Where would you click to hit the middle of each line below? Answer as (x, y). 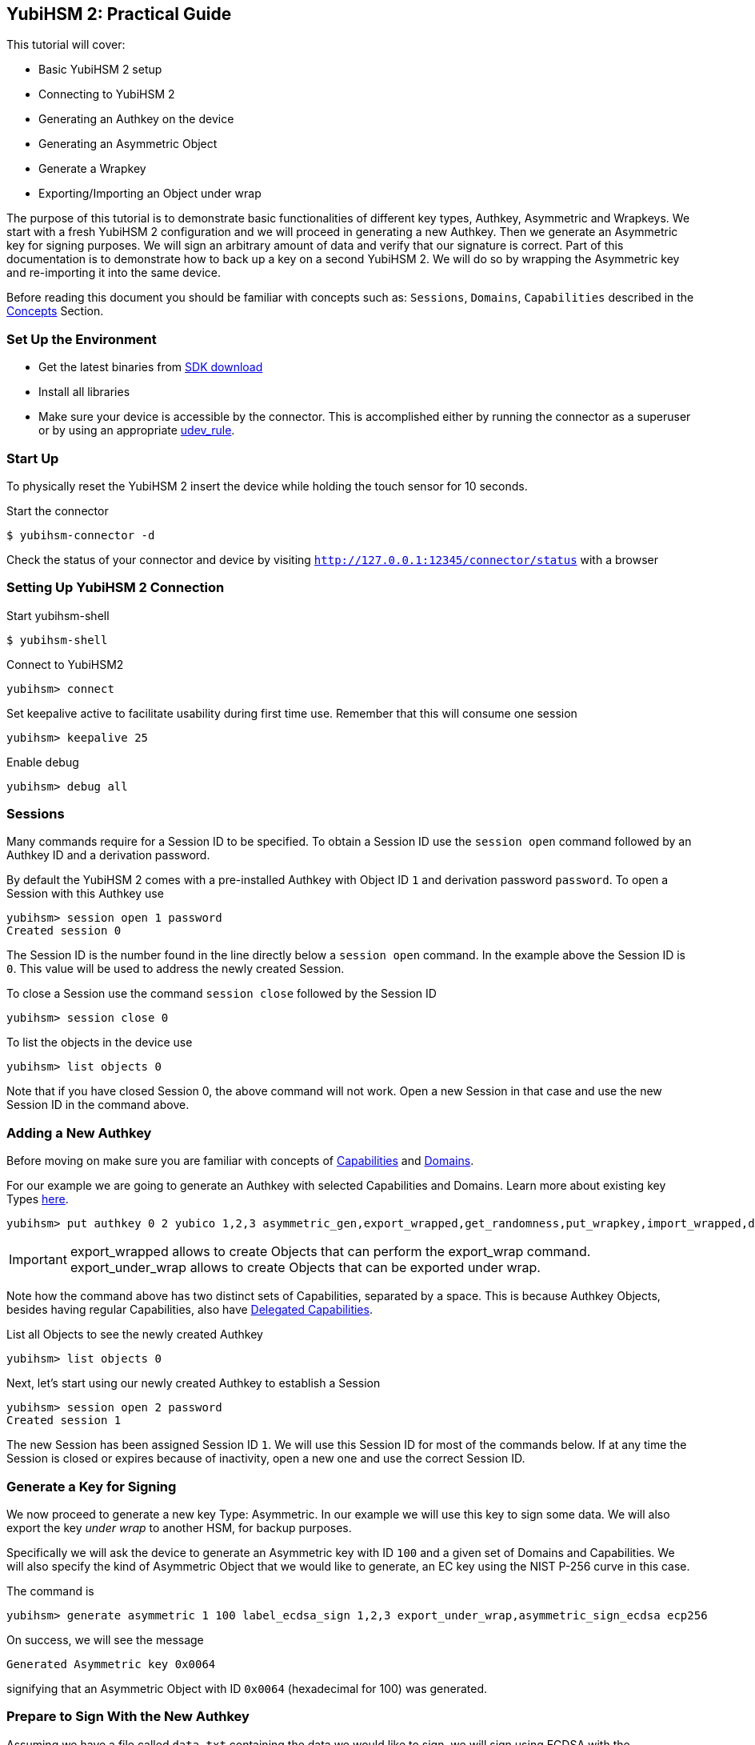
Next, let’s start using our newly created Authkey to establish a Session (194, 1383)
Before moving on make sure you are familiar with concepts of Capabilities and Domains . (240, 1161)
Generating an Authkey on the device (136, 119)
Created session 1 (64, 1421)
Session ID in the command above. (98, 1105)
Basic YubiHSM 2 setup (100, 70)
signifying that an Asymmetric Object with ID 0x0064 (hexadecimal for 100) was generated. (247, 1688)
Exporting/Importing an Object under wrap (150, 194)
